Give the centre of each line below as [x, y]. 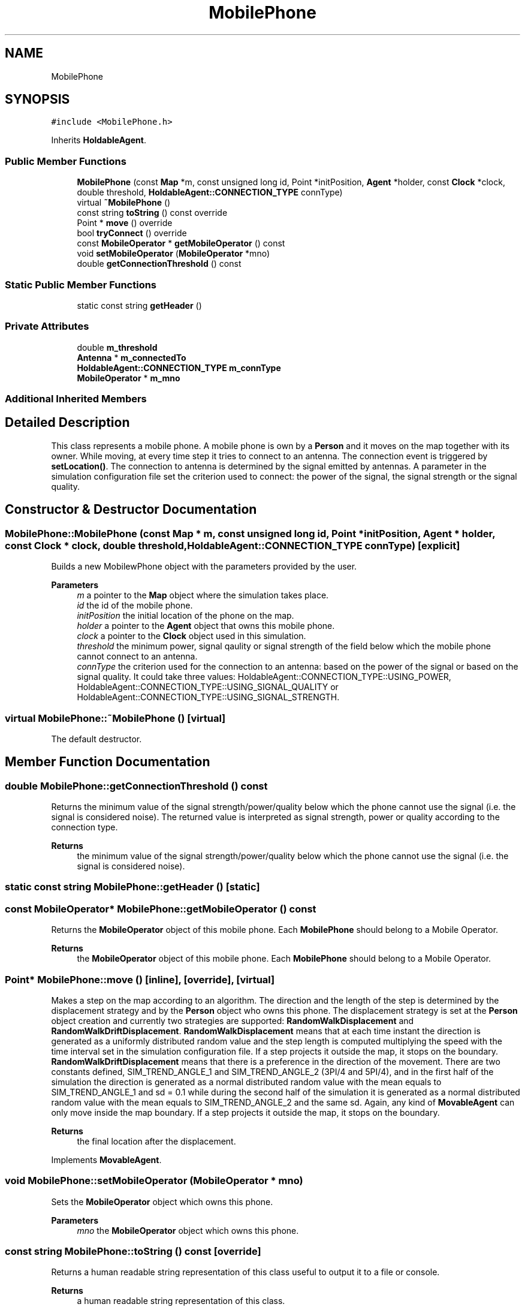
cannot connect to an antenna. [137, 656]
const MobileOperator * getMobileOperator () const [181, 243]
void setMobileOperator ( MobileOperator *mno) [174, 254]
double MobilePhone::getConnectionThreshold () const [136, 786]
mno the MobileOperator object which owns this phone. [188, 1230]
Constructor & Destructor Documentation [131, 510]
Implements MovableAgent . [106, 1160]
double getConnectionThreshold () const [159, 264]
